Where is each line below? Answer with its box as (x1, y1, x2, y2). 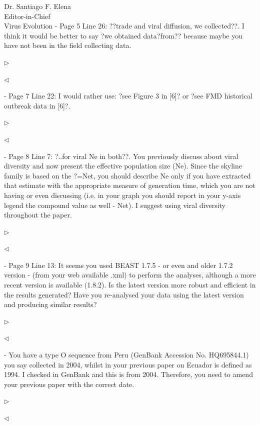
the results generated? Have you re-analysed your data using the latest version (4, 289, 244, 299)
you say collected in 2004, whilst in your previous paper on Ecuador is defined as (4, 359, 252, 369)
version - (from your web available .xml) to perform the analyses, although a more (4, 269, 256, 280)
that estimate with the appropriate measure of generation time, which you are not (4, 180, 255, 190)
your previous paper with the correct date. (4, 378, 134, 389)
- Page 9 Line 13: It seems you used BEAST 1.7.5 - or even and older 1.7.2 (4, 259, 233, 270)
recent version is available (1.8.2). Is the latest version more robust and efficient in (4, 279, 256, 290)
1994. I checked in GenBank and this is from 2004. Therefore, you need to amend (4, 369, 253, 379)
